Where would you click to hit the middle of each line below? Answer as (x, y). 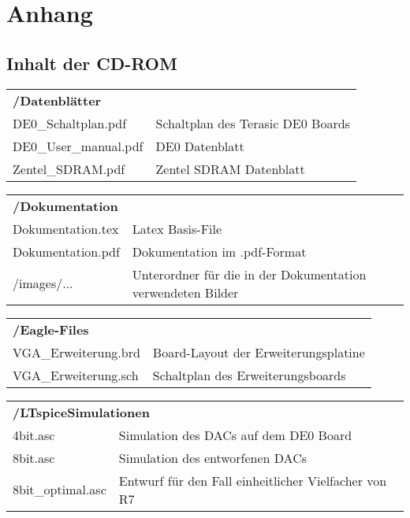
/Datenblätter (57, 100)
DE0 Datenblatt (200, 146)
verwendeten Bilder (185, 292)
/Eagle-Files (51, 329)
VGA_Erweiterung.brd (76, 352)
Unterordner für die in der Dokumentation (249, 274)
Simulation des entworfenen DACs (212, 457)
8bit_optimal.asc (60, 490)
